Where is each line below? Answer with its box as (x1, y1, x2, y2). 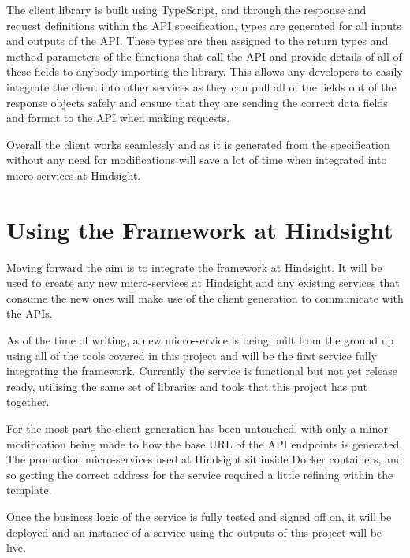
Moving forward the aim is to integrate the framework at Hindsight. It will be (6, 259, 382, 275)
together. (6, 393, 50, 410)
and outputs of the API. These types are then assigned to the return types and (6, 32, 389, 49)
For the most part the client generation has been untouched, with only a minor (6, 420, 388, 436)
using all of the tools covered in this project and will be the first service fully (6, 347, 377, 363)
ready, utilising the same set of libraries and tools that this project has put (6, 378, 368, 394)
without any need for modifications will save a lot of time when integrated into (6, 151, 387, 168)
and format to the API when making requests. (6, 110, 230, 126)
